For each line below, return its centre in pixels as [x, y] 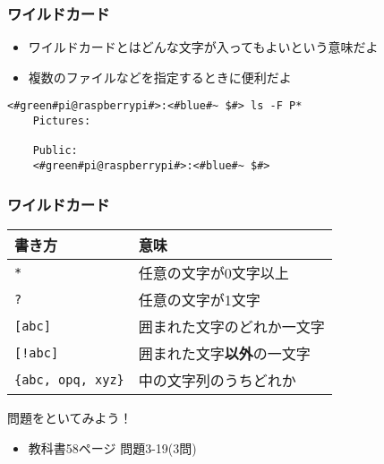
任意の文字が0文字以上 [213, 272]
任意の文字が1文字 [199, 299]
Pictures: [62, 121]
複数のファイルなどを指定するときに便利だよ [160, 77]
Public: [55, 151]
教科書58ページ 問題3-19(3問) [112, 447]
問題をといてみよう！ [70, 417]
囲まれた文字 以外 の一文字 [224, 353]
